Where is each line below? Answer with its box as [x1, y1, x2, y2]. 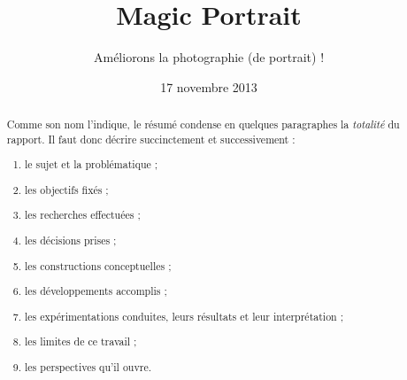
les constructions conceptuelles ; [25, 258, 172, 273]
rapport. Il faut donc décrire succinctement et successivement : [6, 131, 296, 146]
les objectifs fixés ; [25, 182, 109, 197]
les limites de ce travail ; [25, 334, 137, 349]
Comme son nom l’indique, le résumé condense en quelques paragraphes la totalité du [6, 117, 400, 132]
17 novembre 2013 [160, 77, 257, 96]
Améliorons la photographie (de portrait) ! [93, 48, 325, 66]
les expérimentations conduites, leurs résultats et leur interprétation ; [25, 308, 343, 323]
